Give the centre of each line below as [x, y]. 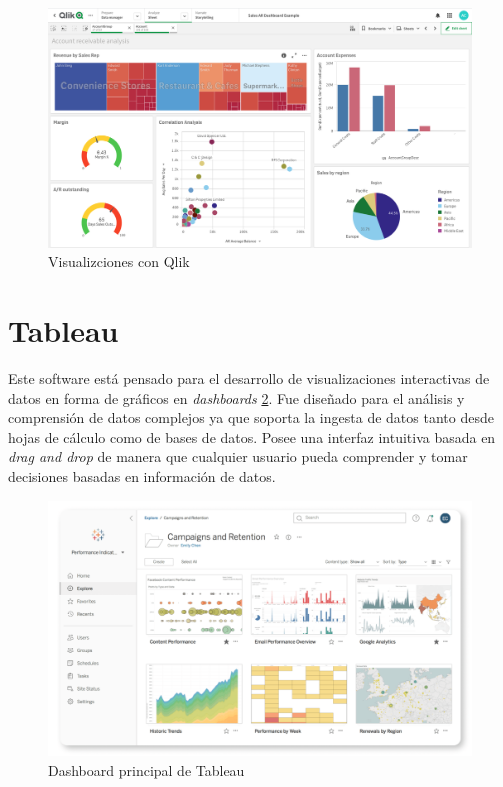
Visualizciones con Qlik [119, 261]
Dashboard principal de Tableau [146, 769]
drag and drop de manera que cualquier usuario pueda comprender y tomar [238, 456]
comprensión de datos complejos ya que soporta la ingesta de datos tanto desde [251, 417]
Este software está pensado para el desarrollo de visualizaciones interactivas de [249, 378]
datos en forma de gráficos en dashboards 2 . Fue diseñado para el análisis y [236, 397]
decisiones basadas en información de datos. [142, 476]
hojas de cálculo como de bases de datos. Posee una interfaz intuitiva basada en [252, 436]
